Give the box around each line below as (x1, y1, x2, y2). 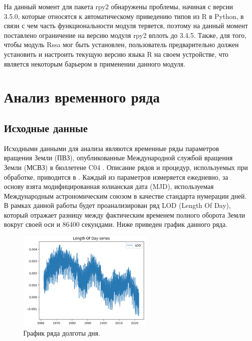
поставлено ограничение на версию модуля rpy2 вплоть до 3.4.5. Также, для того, (4, 30, 247, 40)
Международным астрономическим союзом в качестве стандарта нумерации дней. (4, 190, 247, 201)
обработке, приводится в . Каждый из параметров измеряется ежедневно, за (4, 171, 228, 182)
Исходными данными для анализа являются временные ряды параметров (4, 143, 219, 153)
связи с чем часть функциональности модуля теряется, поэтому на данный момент (4, 20, 248, 31)
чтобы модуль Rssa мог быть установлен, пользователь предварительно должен (4, 39, 239, 50)
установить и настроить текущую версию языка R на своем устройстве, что (4, 49, 229, 59)
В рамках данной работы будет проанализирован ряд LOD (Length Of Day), (4, 200, 231, 210)
